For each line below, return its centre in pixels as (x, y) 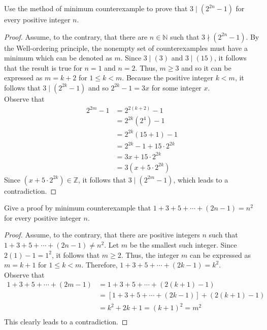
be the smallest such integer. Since (183, 245)
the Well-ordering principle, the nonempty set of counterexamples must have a (126, 48)
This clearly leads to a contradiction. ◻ (66, 322)
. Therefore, (99, 265)
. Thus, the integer (150, 254)
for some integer (176, 87)
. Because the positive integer (168, 78)
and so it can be (206, 67)
